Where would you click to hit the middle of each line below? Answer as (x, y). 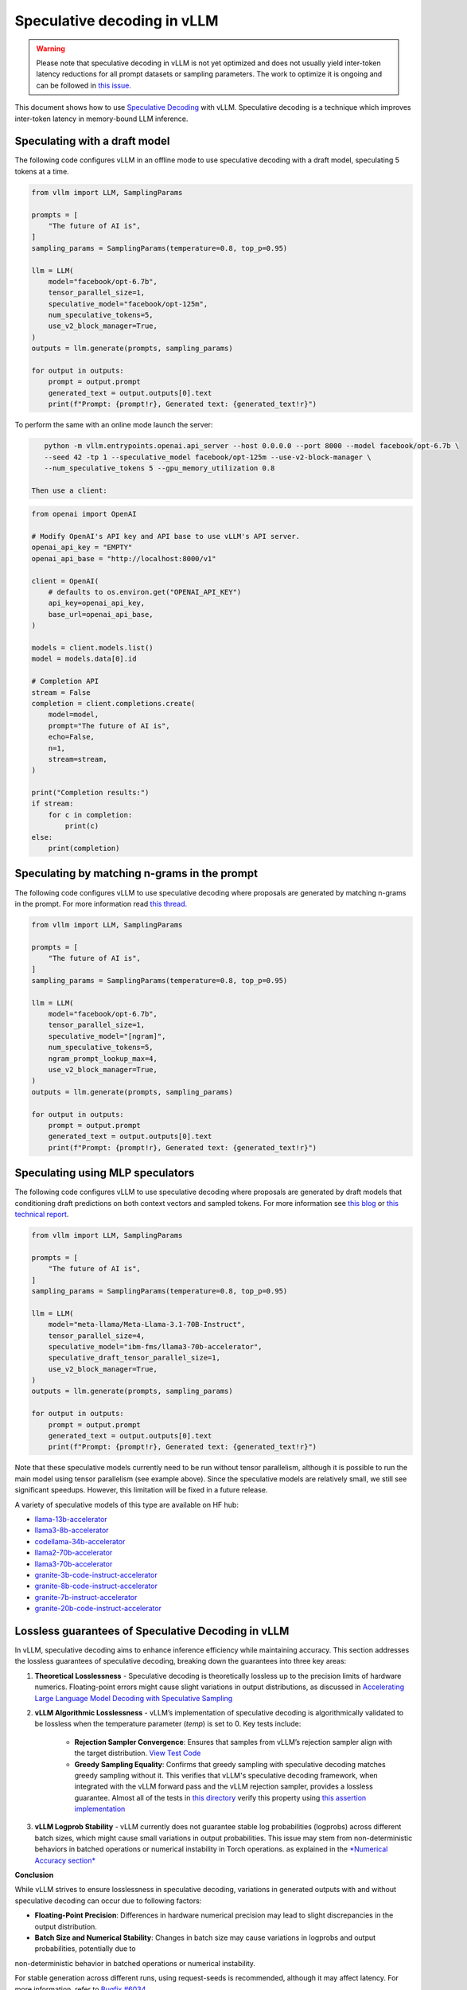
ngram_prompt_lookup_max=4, (103, 1058)
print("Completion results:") (90, 793)
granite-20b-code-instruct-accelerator (98, 1609)
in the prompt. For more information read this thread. (101, 903)
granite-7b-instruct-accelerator (86, 1597)
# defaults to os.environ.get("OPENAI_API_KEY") (145, 592)
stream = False (61, 692)
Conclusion (34, 1875)
